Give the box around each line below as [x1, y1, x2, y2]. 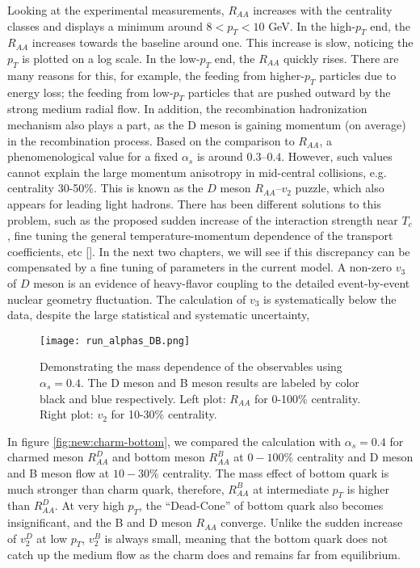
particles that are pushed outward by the [187, 83, 391, 100]
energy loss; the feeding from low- [7, 83, 174, 100]
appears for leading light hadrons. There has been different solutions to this [7, 195, 381, 212]
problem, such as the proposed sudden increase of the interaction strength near [7, 211, 398, 228]
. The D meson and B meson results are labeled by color [80, 373, 359, 390]
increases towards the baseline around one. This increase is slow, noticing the [31, 34, 414, 51]
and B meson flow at [7, 464, 110, 481]
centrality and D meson [296, 448, 414, 465]
